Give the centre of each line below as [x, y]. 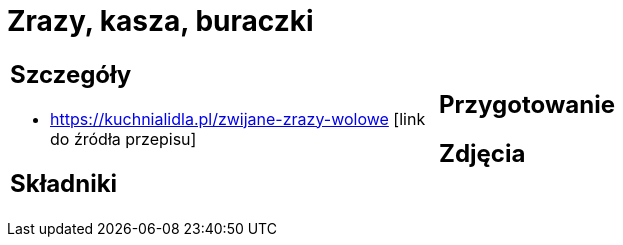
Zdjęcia [482, 153]
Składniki [64, 183]
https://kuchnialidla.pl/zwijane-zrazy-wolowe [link [238, 118]
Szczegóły [71, 74]
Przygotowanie [527, 104]
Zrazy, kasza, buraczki [160, 21]
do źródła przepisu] [123, 138]
